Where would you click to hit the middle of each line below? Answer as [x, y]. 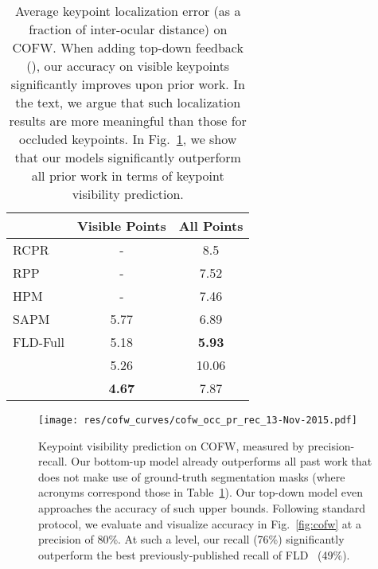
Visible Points [121, 226]
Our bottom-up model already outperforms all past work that [222, 461]
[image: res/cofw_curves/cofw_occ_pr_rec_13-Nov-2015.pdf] [198, 420]
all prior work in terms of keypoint [128, 175]
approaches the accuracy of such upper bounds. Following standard [202, 508]
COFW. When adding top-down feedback [128, 47]
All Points [211, 226]
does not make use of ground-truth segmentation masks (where [192, 476]
